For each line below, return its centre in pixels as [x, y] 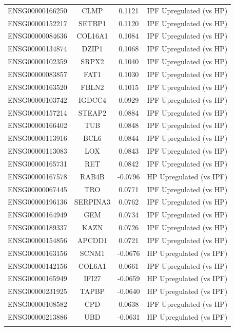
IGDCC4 [92, 99]
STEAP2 [92, 112]
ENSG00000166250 [37, 10]
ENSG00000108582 [37, 304]
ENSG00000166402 [37, 125]
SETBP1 [92, 23]
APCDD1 [92, 240]
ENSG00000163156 [37, 253]
